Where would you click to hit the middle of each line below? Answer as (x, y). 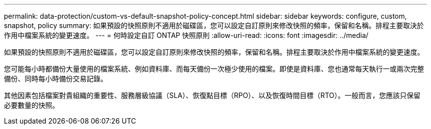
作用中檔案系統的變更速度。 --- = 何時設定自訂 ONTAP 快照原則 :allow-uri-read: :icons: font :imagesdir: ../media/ (186, 35)
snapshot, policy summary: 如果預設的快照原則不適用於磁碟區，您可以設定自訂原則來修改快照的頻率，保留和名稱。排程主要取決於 (214, 25)
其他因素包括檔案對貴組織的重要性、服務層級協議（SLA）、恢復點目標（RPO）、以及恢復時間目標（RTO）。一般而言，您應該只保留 (212, 95)
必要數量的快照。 (31, 105)
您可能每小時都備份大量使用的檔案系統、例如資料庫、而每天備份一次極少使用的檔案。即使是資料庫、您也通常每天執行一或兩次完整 (214, 69)
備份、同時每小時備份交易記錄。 (56, 79)
